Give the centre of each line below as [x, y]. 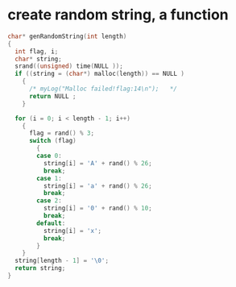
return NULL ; [53, 96]
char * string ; [38, 59]
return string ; [40, 268]
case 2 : [49, 201]
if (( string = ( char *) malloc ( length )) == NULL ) [99, 74]
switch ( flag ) [53, 141]
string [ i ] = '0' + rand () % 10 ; [97, 208]
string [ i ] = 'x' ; [72, 231]
